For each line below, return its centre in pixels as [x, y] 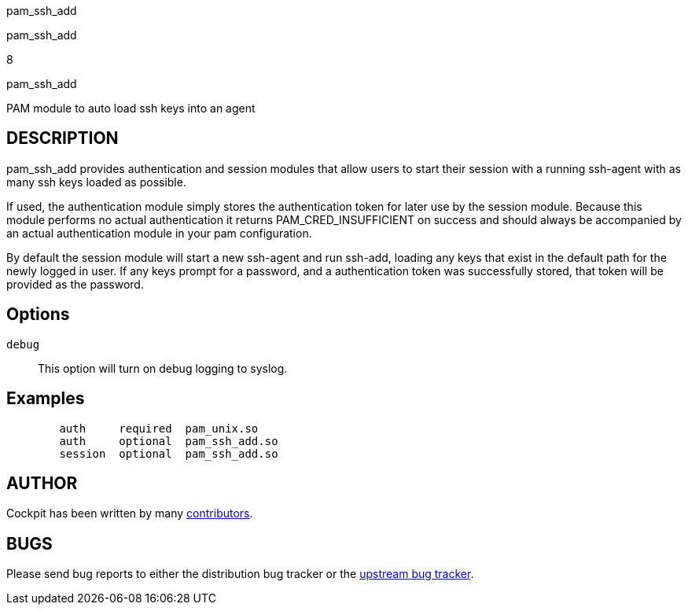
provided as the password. [75, 284]
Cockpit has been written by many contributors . [130, 513]
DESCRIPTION [63, 138]
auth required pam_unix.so [159, 428]
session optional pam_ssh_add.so [169, 453]
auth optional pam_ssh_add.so [169, 441]
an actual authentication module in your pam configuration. [159, 233]
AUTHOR [42, 483]
